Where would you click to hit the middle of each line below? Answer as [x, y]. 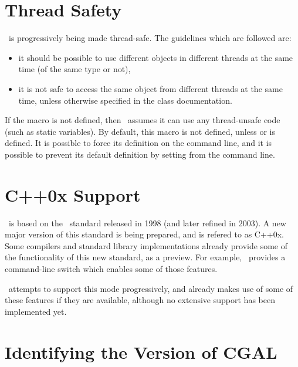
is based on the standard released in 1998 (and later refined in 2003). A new [147, 222]
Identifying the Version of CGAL [141, 351]
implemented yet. [36, 311]
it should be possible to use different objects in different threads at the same [156, 57]
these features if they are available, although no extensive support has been [140, 300]
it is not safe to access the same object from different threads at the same [150, 88]
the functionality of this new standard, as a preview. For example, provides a [145, 257]
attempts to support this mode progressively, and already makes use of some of [151, 288]
